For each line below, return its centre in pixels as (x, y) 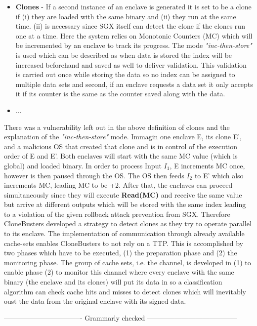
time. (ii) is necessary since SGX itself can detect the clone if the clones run (130, 26)
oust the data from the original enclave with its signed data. (95, 301)
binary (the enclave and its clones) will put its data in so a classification (113, 282)
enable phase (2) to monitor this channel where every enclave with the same (119, 272)
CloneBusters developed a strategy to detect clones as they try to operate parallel (128, 224)
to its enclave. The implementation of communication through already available (124, 233)
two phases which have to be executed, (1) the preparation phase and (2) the (121, 253)
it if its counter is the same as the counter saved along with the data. (120, 94)
